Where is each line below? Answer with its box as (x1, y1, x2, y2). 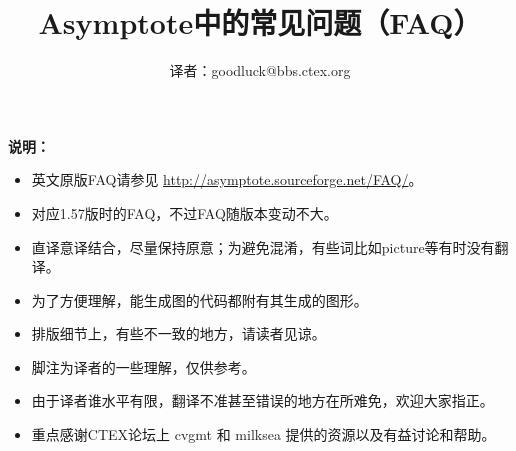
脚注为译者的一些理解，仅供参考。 (31, 356, 256, 377)
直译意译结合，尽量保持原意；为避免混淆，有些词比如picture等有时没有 (31, 236, 495, 257)
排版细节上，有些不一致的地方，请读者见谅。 (31, 323, 326, 344)
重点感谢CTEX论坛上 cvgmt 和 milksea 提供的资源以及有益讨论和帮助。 (31, 424, 496, 445)
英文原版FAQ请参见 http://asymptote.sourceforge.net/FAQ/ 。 (31, 169, 423, 190)
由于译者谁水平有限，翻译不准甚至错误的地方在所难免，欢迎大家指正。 (31, 390, 494, 411)
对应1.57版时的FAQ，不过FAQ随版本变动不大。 (31, 202, 338, 223)
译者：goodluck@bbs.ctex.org (169, 60, 351, 81)
